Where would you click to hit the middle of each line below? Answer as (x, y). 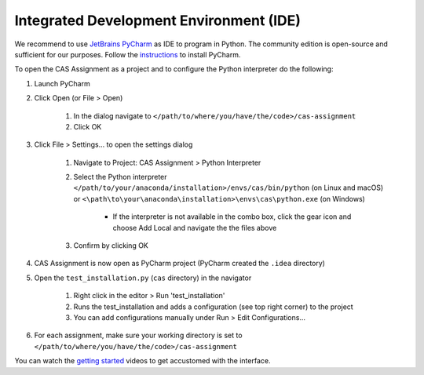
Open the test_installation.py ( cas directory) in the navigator (143, 278)
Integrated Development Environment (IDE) (158, 20)
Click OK (88, 126)
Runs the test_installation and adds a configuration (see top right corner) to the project (213, 307)
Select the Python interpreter (121, 177)
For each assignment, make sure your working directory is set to (138, 335)
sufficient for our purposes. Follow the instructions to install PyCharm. (128, 54)
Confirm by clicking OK (111, 246)
